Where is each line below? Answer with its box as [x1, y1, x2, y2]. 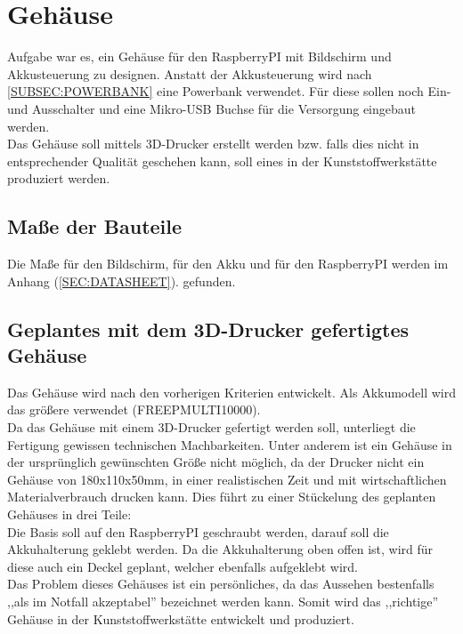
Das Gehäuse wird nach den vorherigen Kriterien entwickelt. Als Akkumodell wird [7, 382, 456, 401]
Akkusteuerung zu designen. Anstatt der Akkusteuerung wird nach [7, 64, 372, 83]
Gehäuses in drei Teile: [7, 505, 132, 524]
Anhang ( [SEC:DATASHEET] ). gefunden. [7, 271, 236, 290]
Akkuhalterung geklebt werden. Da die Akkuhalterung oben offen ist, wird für [7, 540, 434, 558]
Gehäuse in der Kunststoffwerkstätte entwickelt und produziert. [7, 609, 354, 628]
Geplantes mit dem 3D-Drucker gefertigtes [7, 315, 409, 342]
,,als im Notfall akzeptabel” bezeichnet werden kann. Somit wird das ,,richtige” [7, 591, 439, 610]
